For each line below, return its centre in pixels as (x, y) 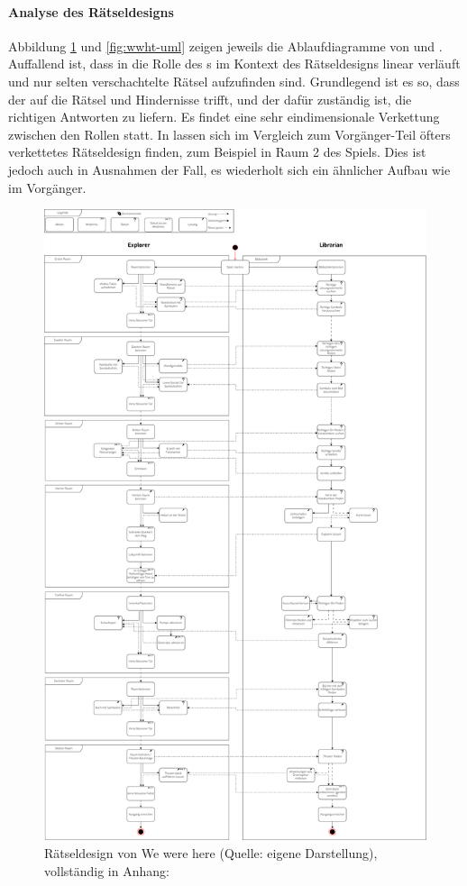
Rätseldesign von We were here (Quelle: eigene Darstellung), (211, 853)
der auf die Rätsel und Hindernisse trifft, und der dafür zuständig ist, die (210, 99)
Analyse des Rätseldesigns (91, 11)
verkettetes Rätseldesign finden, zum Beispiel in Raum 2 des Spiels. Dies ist (217, 152)
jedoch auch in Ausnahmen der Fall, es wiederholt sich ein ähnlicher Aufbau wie (229, 169)
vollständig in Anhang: (107, 870)
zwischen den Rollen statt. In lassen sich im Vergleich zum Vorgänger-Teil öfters (229, 134)
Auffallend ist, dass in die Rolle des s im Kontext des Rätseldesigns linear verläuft (234, 64)
